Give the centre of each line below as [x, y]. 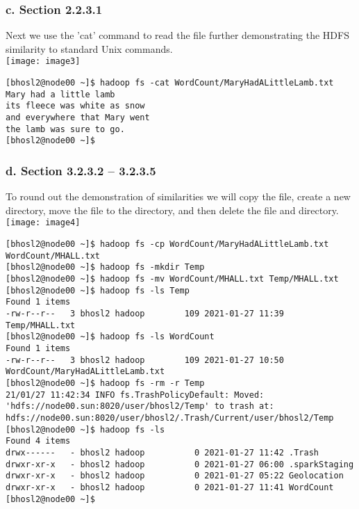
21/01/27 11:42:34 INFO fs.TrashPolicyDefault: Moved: [135, 395]
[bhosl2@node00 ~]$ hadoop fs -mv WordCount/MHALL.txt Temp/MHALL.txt [172, 279]
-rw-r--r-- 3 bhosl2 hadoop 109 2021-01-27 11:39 [145, 314]
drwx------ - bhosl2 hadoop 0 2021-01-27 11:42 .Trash [162, 452]
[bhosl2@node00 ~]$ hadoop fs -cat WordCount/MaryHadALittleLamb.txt [170, 83]
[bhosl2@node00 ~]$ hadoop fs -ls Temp [98, 290]
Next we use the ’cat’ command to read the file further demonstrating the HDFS [177, 35]
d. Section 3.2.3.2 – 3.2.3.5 [81, 170]
